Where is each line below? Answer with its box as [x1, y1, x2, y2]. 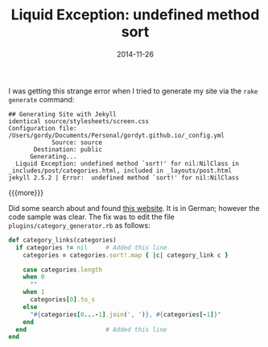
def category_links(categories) [8, 236, 117, 244]
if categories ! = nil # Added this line [15, 243, 167, 251]
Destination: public [33, 145, 103, 154]
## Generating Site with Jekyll [8, 110, 117, 118]
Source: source [51, 138, 103, 147]
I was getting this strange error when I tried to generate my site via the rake [8, 86, 258, 96]
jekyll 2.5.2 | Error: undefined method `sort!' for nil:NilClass [8, 173, 240, 182]
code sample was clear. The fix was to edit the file [8, 212, 175, 221]
